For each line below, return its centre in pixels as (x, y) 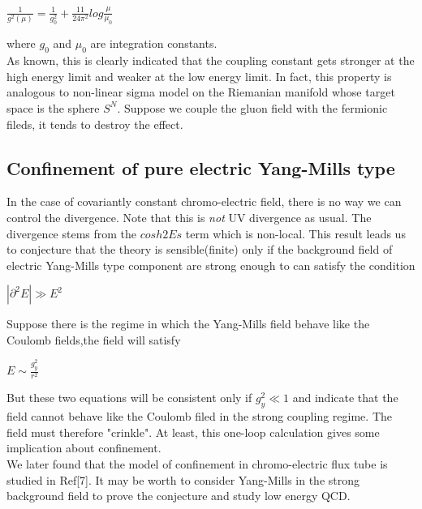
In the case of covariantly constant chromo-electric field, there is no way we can (204, 201)
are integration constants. (154, 43)
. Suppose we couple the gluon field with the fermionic (252, 107)
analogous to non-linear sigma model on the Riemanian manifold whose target (201, 92)
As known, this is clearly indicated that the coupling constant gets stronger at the (211, 60)
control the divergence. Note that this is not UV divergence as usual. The (189, 217)
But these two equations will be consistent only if (129, 398)
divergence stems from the (72, 233)
